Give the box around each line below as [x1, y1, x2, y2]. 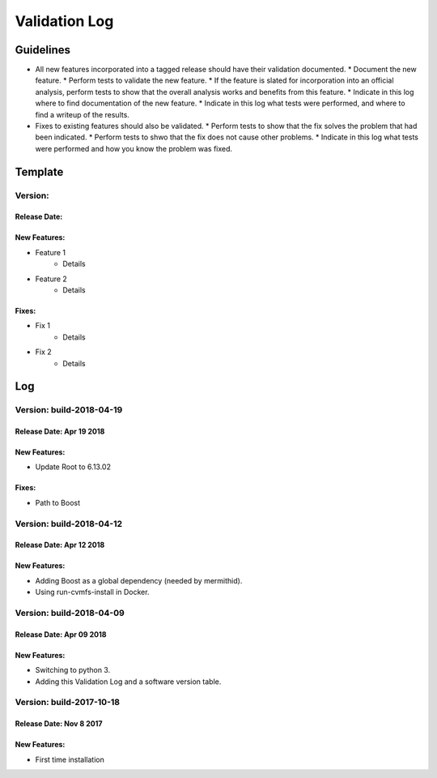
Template [15, 165, 64, 178]
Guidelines [15, 43, 70, 57]
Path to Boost [35, 498, 81, 507]
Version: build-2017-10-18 [15, 697, 121, 708]
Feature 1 [35, 247, 66, 257]
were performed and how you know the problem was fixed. [35, 143, 233, 153]
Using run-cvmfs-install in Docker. [35, 588, 150, 597]
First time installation [35, 754, 105, 764]
